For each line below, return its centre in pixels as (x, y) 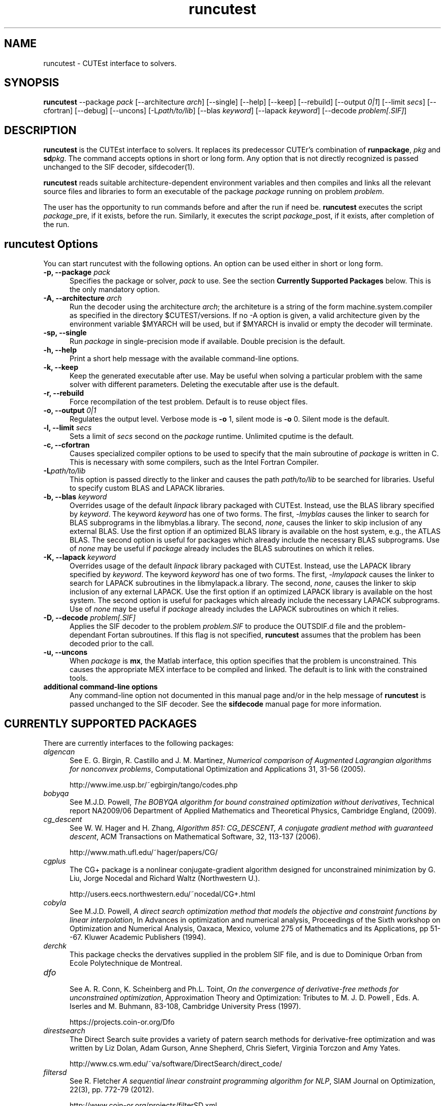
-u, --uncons (66, 652)
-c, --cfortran (67, 445)
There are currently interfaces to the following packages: (138, 743)
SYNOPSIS (32, 83)
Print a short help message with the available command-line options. (184, 359)
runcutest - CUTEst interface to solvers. (110, 63)
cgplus (55, 861)
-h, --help (60, 350)
